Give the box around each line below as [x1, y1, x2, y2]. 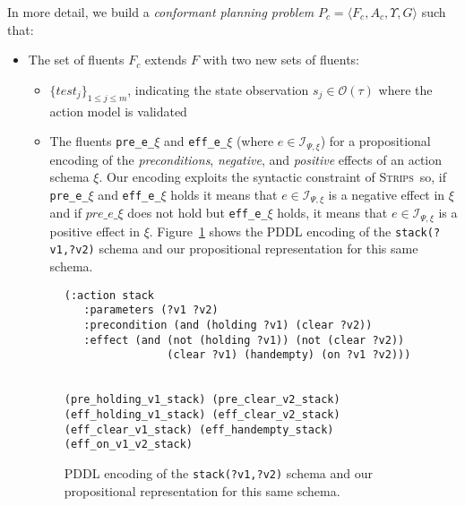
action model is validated [49, 101, 187, 120]
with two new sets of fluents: [202, 50, 359, 69]
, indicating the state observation [127, 80, 309, 99]
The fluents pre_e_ [49, 132, 155, 150]
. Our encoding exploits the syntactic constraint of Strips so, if [99, 167, 446, 186]
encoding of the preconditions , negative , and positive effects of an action [49, 150, 443, 168]
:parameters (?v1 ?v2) [83, 304, 219, 317]
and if [49, 203, 82, 222]
